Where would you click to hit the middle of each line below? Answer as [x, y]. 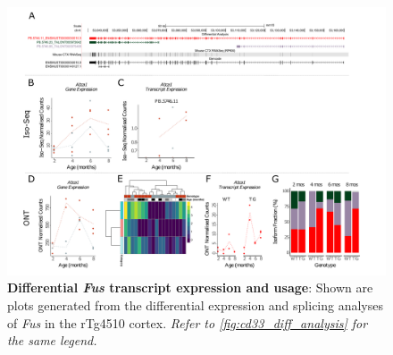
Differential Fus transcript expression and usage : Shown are [190, 287]
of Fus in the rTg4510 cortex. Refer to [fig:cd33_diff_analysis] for [188, 322]
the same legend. [52, 340]
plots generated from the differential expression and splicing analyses [196, 304]
